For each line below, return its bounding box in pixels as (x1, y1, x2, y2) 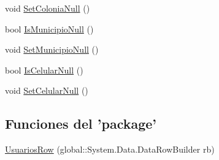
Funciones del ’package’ (5, 114, 157, 133)
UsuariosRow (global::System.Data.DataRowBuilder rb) (5, 143, 215, 156)
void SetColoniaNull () (5, 2, 90, 14)
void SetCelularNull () (5, 84, 88, 97)
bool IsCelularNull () (5, 63, 83, 76)
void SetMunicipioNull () (5, 43, 99, 56)
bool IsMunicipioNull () (5, 22, 94, 35)
